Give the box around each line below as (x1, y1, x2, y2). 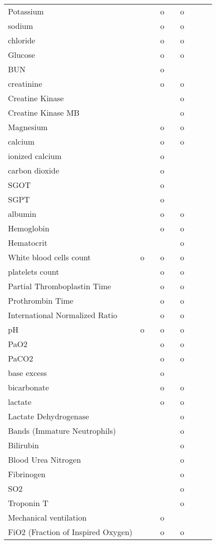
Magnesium (8, 121, 48, 133)
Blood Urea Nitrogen (8, 454, 81, 465)
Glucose (8, 49, 35, 60)
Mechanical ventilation (8, 512, 87, 523)
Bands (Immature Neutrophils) (8, 425, 116, 436)
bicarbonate (8, 381, 49, 393)
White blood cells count (8, 251, 91, 263)
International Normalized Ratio (8, 309, 117, 321)
